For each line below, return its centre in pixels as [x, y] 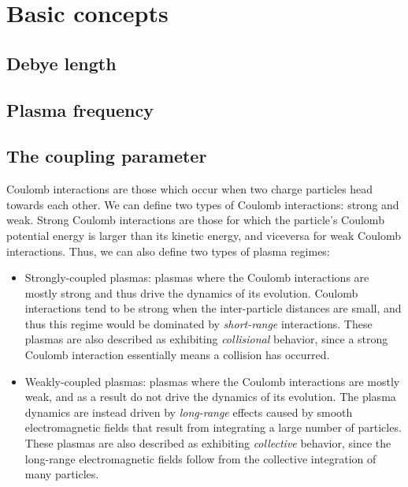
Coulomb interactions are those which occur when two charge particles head [190, 189]
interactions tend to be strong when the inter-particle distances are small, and [213, 308]
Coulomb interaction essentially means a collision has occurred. [177, 355]
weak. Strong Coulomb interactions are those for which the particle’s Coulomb [195, 220]
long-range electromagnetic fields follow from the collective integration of [200, 458]
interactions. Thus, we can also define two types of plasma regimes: [168, 251]
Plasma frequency [80, 109]
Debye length [61, 63]
